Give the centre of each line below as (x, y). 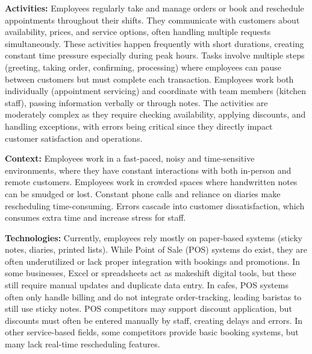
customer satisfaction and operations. (74, 138)
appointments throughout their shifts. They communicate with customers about (152, 20)
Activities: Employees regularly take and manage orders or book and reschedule (154, 8)
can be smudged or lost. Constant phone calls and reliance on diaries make (143, 193)
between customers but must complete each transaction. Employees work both (149, 79)
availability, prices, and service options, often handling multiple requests (138, 32)
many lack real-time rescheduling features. (83, 344)
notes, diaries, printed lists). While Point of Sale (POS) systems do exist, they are (156, 249)
